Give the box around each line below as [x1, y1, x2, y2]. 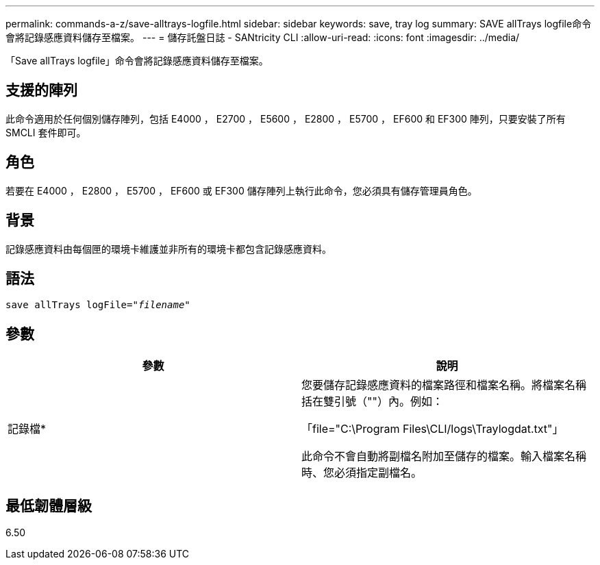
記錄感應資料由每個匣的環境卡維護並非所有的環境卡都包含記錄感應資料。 [5, 242, 332, 255]
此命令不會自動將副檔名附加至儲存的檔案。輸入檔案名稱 [301, 449, 587, 464]
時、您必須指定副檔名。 [301, 466, 423, 480]
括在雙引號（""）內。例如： [301, 394, 443, 409]
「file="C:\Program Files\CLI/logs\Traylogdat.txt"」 [301, 422, 564, 436]
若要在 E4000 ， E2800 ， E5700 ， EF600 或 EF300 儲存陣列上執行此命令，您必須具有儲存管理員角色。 [5, 184, 477, 197]
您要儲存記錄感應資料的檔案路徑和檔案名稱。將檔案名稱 [301, 378, 587, 392]
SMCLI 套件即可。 [5, 126, 86, 138]
